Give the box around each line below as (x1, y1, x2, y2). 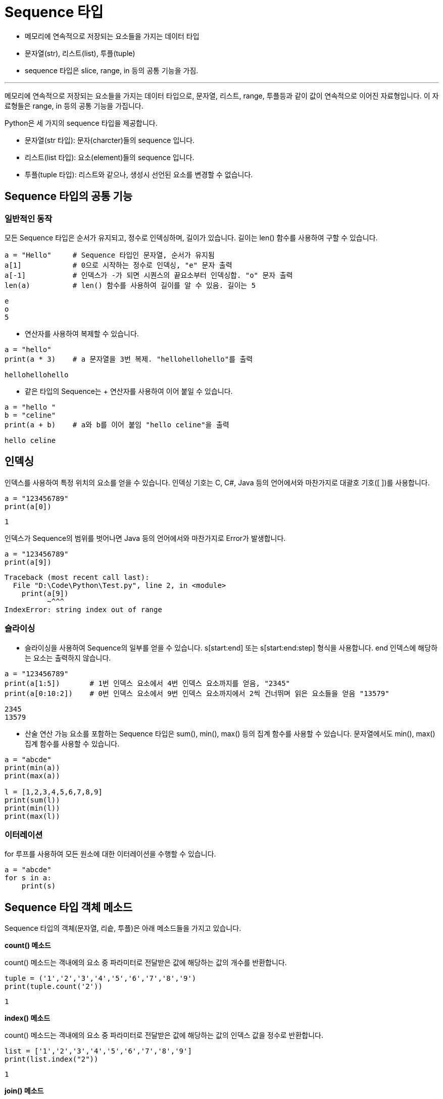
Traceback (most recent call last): (5, 573, 150, 581)
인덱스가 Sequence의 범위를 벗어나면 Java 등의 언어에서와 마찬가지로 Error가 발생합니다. (5, 533, 286, 542)
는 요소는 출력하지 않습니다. (25, 653, 111, 662)
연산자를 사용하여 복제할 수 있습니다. (25, 329, 139, 338)
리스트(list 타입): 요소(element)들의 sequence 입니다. (25, 153, 194, 162)
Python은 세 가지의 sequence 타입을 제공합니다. (5, 118, 158, 127)
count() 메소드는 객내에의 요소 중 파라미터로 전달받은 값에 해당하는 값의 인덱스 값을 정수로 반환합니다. (5, 1031, 324, 1040)
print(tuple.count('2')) (5, 982, 103, 991)
